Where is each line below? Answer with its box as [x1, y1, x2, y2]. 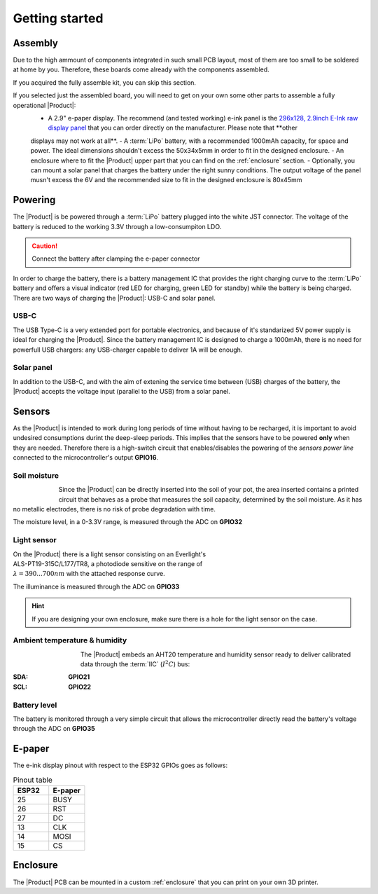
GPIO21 [68, 673, 90, 681]
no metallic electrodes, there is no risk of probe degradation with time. [13, 505, 216, 514]
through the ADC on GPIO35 [13, 724, 95, 733]
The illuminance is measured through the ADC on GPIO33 [13, 582, 180, 591]
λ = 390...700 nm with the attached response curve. [13, 570, 166, 578]
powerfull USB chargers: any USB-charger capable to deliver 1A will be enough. [13, 345, 243, 354]
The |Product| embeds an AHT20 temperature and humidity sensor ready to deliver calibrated [80, 650, 351, 659]
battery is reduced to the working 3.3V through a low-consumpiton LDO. [13, 222, 222, 231]
